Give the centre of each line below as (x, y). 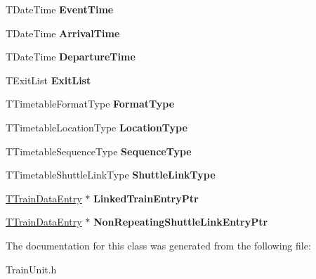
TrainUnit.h (31, 269)
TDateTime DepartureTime (71, 57)
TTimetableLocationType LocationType (97, 127)
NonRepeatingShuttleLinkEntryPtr (180, 222)
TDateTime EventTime (60, 9)
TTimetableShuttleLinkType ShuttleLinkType (111, 175)
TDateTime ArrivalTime (63, 33)
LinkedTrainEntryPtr (146, 198)
